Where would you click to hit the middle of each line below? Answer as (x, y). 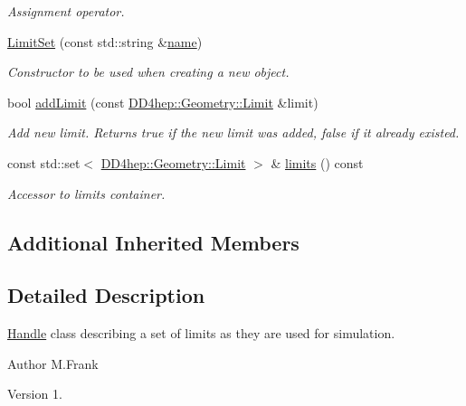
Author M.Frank (53, 363)
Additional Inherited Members (153, 242)
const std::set (44, 162)
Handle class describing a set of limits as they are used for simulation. (201, 333)
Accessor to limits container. (86, 193)
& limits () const (317, 162)
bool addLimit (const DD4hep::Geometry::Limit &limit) (163, 102)
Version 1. (35, 394)
